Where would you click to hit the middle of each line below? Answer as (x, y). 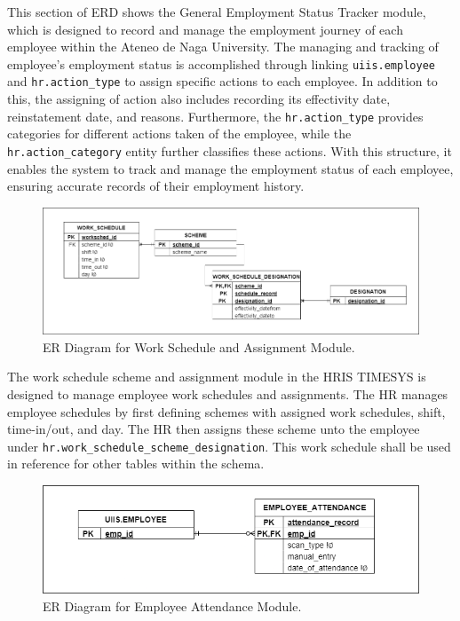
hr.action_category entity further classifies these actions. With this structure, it (230, 150)
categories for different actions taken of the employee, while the (179, 134)
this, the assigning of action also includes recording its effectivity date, (199, 99)
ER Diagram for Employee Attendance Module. (172, 605)
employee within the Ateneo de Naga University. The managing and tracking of (223, 47)
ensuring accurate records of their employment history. (156, 186)
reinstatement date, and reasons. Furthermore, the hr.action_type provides (215, 116)
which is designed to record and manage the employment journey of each (205, 29)
